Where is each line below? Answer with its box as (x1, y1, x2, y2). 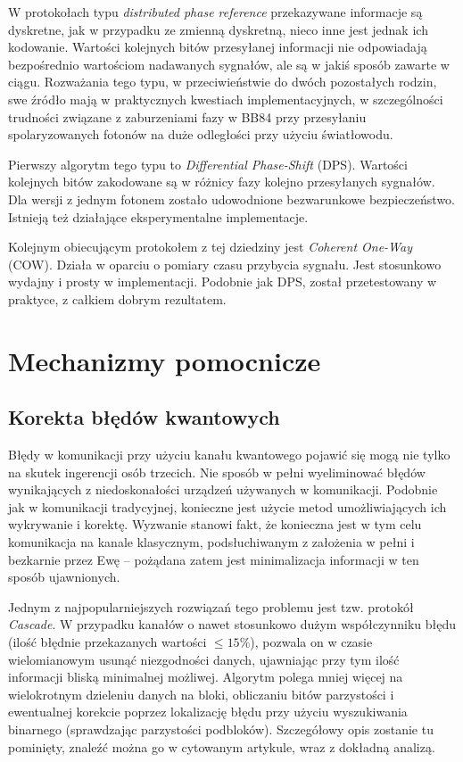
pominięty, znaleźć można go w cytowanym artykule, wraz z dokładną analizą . (8, 737, 435, 756)
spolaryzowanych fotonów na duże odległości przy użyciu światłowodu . (8, 125, 393, 144)
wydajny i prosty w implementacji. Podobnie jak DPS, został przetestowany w (8, 272, 437, 291)
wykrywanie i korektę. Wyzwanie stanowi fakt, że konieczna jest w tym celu (8, 515, 422, 534)
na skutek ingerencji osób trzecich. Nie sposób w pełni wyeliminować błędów (8, 462, 426, 481)
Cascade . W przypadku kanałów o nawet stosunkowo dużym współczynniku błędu (8, 615, 457, 634)
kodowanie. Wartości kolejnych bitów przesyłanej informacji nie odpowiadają (8, 37, 427, 56)
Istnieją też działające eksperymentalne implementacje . (8, 207, 309, 226)
